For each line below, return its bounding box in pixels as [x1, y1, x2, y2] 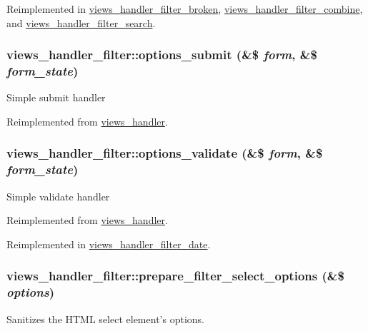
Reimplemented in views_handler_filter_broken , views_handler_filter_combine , [6, 1, 363, 16]
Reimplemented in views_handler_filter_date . [6, 236, 211, 251]
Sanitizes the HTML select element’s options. [6, 311, 204, 326]
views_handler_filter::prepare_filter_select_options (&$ [6, 267, 344, 285]
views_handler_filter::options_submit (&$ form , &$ [6, 46, 317, 63]
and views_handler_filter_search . [6, 15, 156, 30]
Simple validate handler [6, 188, 110, 203]
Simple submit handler [6, 90, 106, 105]
